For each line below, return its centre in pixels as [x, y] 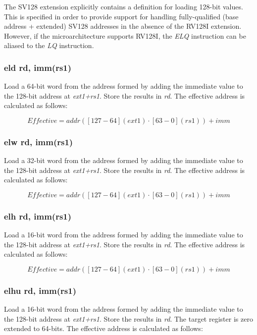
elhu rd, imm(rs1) [40, 290]
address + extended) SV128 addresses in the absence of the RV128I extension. [123, 26]
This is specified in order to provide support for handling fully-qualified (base [121, 16]
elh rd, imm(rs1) [38, 216]
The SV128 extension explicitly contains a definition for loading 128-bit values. [124, 6]
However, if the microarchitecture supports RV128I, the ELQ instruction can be [125, 35]
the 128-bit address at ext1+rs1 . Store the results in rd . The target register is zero [128, 318]
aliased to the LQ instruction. [49, 45]
